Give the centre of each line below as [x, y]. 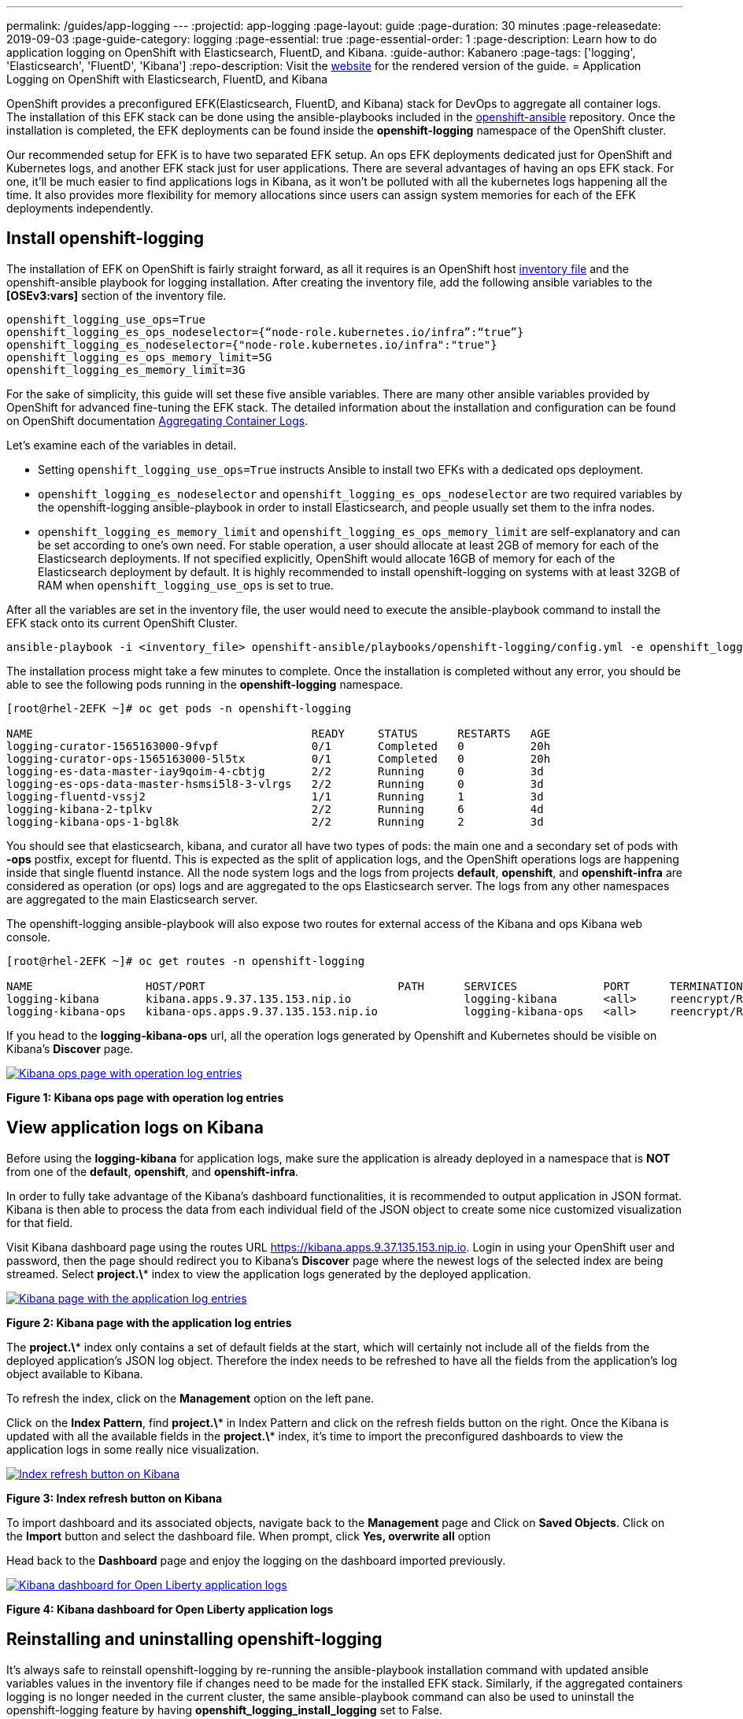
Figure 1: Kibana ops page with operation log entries [145, 1097]
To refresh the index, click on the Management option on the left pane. [190, 1398]
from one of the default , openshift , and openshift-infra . [153, 1171]
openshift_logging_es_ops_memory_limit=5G [139, 357]
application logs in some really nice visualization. [133, 1449]
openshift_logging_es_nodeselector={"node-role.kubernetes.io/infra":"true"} [252, 344]
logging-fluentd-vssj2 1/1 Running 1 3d [275, 796]
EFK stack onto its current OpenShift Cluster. [122, 623]
